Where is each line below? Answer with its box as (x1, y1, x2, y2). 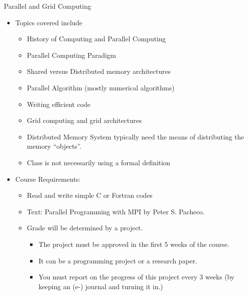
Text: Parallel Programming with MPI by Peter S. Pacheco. (27, 206, 205, 216)
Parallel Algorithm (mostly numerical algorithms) (27, 82, 175, 92)
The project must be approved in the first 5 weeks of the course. (38, 239, 230, 249)
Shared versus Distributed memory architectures (27, 66, 171, 76)
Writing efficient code (27, 99, 91, 109)
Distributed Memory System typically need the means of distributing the (27, 131, 244, 141)
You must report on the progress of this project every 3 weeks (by (38, 272, 234, 282)
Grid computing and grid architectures (27, 115, 142, 125)
